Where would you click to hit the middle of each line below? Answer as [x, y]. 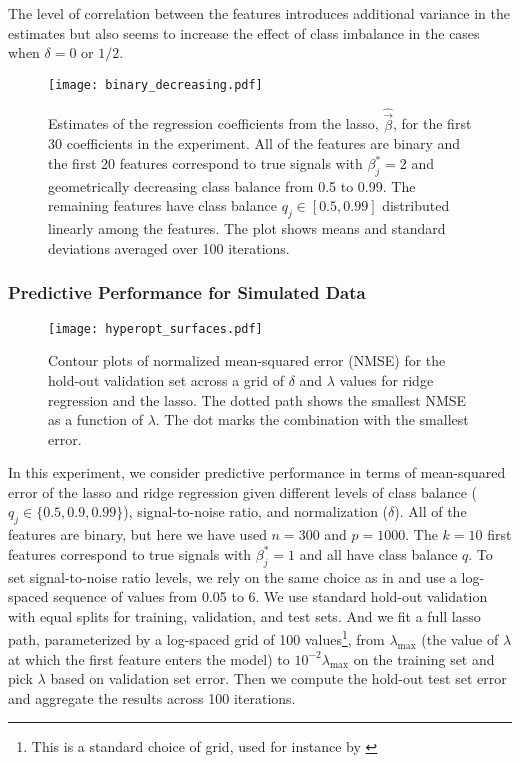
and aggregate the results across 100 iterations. [152, 697]
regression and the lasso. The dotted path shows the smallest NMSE [257, 399]
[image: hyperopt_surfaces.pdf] [155, 328]
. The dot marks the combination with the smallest [312, 419]
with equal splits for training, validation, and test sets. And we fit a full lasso [244, 615]
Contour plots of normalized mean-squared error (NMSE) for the [247, 360]
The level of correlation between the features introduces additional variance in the [259, 13]
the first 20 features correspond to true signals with [205, 163]
